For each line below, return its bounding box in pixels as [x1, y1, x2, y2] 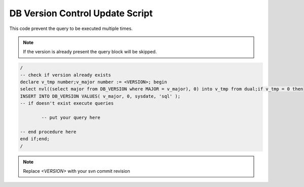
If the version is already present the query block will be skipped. [23, 49, 157, 55]
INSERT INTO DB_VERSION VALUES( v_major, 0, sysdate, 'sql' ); [20, 93, 181, 99]
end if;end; [20, 136, 50, 142]
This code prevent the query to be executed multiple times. [9, 25, 133, 32]
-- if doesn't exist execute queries [20, 101, 114, 106]
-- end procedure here [20, 129, 77, 135]
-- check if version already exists [20, 72, 111, 78]
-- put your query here [41, 115, 101, 120]
